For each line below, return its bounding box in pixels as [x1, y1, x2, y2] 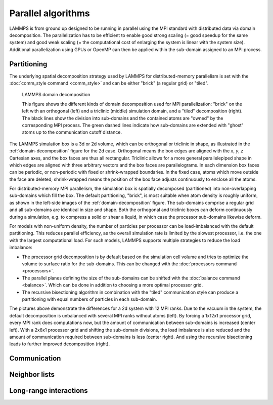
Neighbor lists [9, 370, 55, 379]
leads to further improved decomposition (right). [9, 341, 110, 347]
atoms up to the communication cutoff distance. [22, 129, 122, 135]
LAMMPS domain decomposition [22, 92, 90, 98]
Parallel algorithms [9, 8, 90, 19]
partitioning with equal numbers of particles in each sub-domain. [22, 296, 157, 302]
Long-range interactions [9, 386, 88, 395]
